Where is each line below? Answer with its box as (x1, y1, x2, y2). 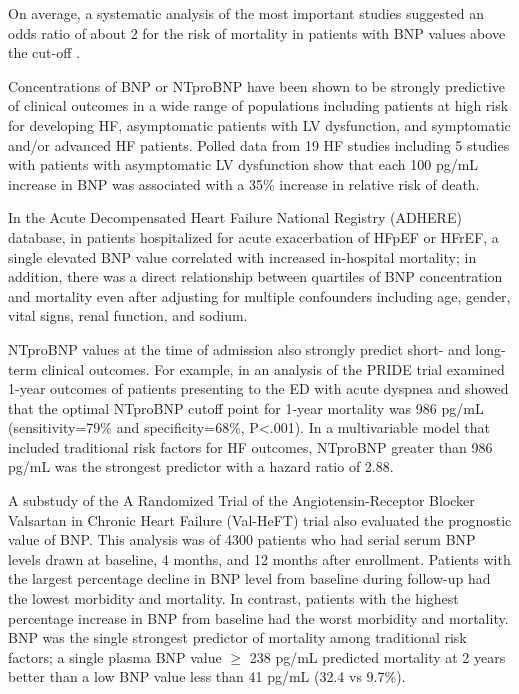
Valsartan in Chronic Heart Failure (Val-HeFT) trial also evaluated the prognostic (8, 509, 512, 530)
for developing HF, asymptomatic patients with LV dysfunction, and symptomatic (8, 114, 511, 135)
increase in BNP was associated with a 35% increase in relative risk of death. (8, 173, 480, 194)
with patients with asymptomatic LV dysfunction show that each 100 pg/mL (8, 154, 479, 175)
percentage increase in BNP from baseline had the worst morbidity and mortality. (8, 607, 509, 628)
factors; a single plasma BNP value (8, 646, 222, 667)
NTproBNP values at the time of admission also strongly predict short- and (8, 338, 471, 359)
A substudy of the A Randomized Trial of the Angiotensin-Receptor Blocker (8, 490, 475, 511)
